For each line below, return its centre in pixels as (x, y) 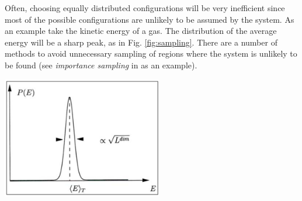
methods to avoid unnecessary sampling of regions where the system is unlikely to (151, 53)
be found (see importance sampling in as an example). (101, 65)
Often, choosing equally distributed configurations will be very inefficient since (145, 8)
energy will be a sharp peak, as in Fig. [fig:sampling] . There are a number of (141, 42)
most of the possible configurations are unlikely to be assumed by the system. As (150, 19)
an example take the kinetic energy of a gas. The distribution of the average (141, 31)
